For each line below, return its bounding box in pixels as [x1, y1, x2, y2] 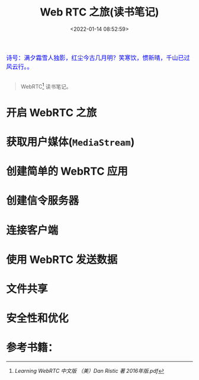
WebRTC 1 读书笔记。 [20, 81, 72, 90]
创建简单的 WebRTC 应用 [6, 164, 129, 178]
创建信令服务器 [6, 194, 79, 208]
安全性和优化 [6, 312, 69, 325]
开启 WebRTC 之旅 [6, 106, 97, 119]
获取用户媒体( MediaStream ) [6, 135, 135, 148]
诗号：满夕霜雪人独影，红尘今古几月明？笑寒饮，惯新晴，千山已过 [6, 54, 191, 61]
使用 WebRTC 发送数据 [6, 253, 118, 266]
